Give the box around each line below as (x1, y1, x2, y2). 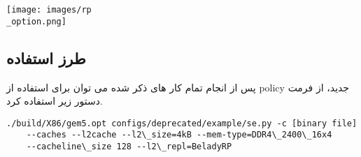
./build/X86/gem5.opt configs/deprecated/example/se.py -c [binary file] (6, 118, 358, 128)
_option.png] (6, 16, 66, 27)
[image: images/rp (6, 5, 92, 15)
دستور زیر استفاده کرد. (6, 94, 103, 108)
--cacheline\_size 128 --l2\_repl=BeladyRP (26, 142, 232, 152)
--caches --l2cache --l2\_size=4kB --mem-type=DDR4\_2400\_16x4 (26, 130, 332, 140)
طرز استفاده (6, 47, 86, 68)
